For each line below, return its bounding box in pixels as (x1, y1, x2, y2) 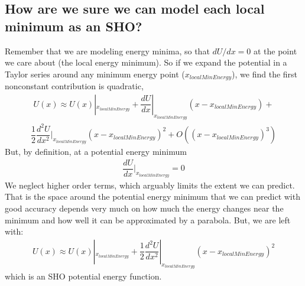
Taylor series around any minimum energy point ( (5, 67, 185, 80)
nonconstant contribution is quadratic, (5, 80, 144, 92)
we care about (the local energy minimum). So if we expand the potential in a (5, 56, 287, 69)
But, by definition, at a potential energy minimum (5, 145, 187, 158)
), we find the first (232, 67, 298, 80)
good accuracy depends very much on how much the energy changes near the (5, 202, 284, 214)
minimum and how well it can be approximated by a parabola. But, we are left (5, 213, 291, 226)
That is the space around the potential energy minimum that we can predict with (5, 190, 300, 203)
